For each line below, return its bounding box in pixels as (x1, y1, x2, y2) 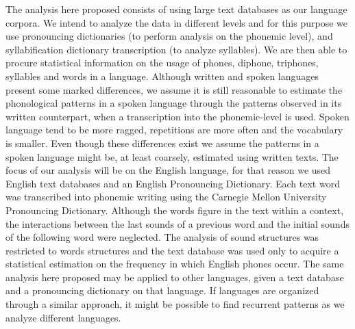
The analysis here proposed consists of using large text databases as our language (5, 2, 347, 16)
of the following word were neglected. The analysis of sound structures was (5, 230, 319, 244)
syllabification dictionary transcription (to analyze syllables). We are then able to (5, 42, 347, 56)
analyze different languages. (5, 310, 121, 324)
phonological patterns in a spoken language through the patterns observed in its (5, 96, 342, 110)
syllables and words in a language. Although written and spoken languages (5, 68, 319, 83)
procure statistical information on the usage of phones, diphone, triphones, (5, 55, 319, 70)
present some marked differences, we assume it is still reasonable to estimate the (5, 82, 343, 96)
